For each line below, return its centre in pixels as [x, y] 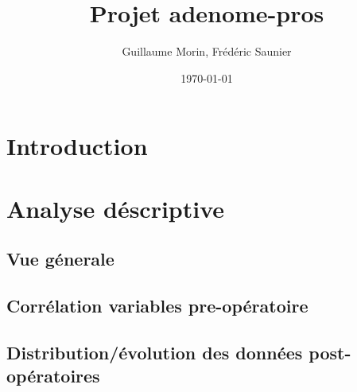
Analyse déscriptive [116, 208]
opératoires [53, 376]
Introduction [77, 146]
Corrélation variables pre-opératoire [157, 306]
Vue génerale [60, 259]
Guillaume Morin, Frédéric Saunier [207, 51]
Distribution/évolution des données [155, 352]
